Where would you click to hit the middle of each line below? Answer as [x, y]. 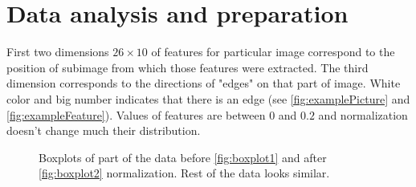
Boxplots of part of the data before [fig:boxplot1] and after [183, 157]
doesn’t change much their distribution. [104, 130]
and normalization [363, 114]
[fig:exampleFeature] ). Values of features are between [136, 114]
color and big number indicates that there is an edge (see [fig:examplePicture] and [208, 98]
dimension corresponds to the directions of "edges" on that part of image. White [204, 83]
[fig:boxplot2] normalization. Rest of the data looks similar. [184, 173]
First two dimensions [58, 52]
